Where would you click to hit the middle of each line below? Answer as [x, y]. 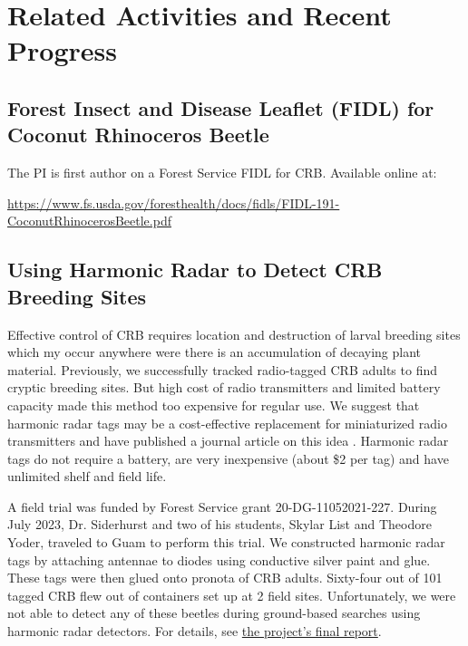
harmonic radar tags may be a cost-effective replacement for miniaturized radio [227, 423]
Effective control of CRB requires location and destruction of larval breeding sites [234, 334]
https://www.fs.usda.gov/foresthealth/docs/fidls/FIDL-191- [174, 202]
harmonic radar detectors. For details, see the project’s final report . [195, 631]
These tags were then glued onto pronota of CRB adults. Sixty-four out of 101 [225, 578]
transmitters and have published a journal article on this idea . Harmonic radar [228, 441]
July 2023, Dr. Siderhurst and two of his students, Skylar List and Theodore [219, 524]
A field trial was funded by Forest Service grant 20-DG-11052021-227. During [222, 506]
